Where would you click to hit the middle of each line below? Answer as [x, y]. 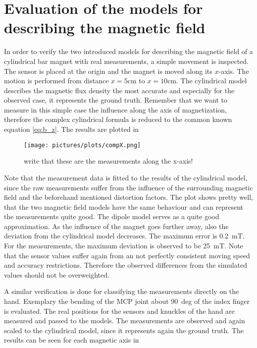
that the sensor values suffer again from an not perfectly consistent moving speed [127, 255]
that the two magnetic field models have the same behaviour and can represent [124, 206]
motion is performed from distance [56, 81]
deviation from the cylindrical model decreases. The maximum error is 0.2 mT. [124, 236]
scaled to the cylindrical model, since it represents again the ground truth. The [124, 330]
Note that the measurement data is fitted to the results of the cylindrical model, [126, 177]
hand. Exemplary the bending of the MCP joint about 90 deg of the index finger [127, 301]
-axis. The [234, 71]
